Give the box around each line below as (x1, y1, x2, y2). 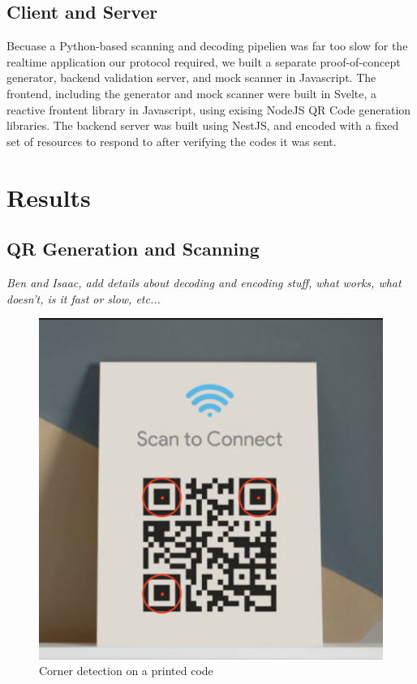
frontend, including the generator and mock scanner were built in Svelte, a (6, 84, 377, 101)
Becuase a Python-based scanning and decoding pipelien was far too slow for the (6, 37, 408, 54)
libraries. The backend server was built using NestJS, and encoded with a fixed (6, 117, 399, 134)
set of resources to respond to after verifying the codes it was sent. (6, 132, 337, 149)
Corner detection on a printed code (39, 662, 213, 679)
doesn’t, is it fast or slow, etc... (6, 290, 161, 307)
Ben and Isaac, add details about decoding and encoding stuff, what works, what (6, 273, 402, 290)
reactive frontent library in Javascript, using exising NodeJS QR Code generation (6, 101, 411, 118)
